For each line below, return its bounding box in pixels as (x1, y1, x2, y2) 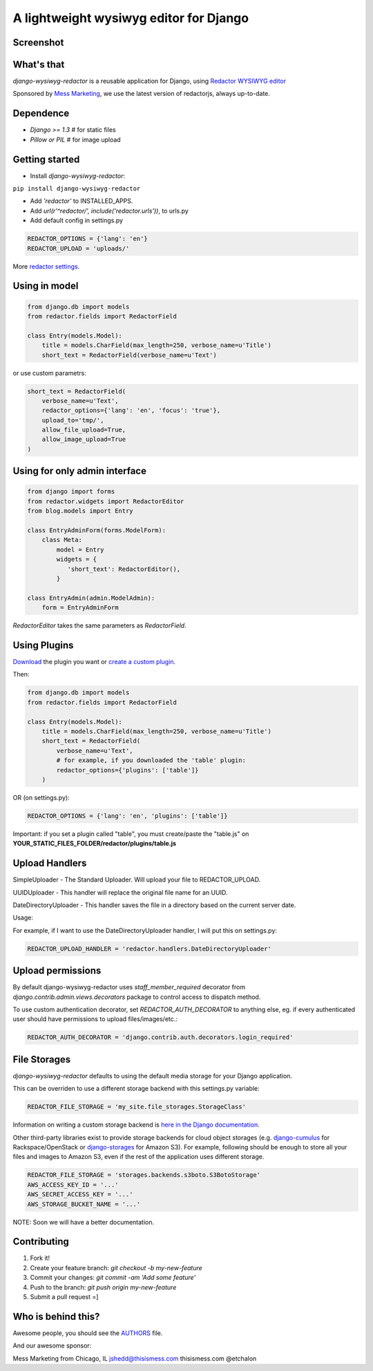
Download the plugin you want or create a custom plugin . (12, 658, 176, 666)
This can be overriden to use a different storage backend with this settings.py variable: (12, 1085, 260, 1093)
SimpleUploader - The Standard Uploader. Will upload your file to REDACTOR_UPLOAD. (12, 875, 261, 884)
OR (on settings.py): (12, 793, 70, 801)
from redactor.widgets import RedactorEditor (27, 497, 184, 505)
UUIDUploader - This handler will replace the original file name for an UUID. (12, 888, 228, 897)
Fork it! (30, 1254, 50, 1263)
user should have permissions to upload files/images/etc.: (12, 1015, 178, 1023)
